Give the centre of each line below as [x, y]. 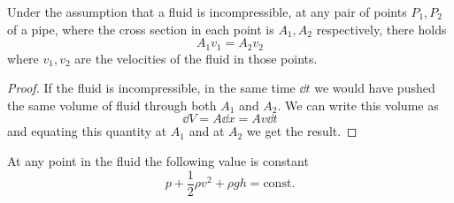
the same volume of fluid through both [112, 105]
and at [207, 131]
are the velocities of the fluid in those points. [196, 58]
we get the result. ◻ [302, 131]
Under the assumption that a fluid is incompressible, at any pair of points [207, 11]
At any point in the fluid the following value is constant [158, 161]
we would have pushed [375, 88]
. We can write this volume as [358, 105]
